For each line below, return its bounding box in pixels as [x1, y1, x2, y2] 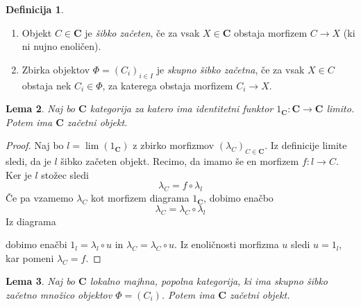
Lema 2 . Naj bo [6, 101, 76, 116]
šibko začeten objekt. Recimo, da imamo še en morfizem [60, 154, 299, 168]
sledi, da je [6, 154, 51, 168]
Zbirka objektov [22, 62, 90, 76]
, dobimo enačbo [203, 191, 274, 205]
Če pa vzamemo [6, 191, 74, 205]
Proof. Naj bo [6, 138, 64, 152]
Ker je [6, 167, 32, 182]
